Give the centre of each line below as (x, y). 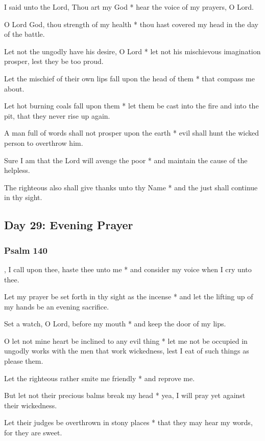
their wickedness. (31, 405)
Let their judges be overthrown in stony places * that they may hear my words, (128, 422)
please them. (24, 361)
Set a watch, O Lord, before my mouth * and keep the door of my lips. (115, 324)
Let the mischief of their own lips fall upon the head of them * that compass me (129, 78)
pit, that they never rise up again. (57, 115)
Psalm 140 (26, 250)
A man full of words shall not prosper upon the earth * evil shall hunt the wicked (132, 133)
